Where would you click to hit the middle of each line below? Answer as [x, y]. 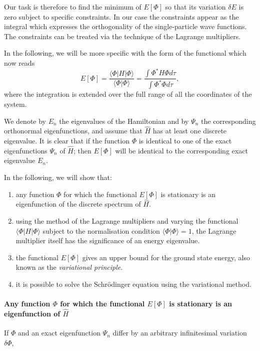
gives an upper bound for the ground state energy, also [166, 257]
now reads [19, 62]
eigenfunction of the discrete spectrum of [78, 204]
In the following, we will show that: [58, 177]
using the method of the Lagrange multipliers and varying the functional [127, 221]
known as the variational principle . [69, 267]
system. [15, 104]
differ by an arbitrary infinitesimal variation [180, 333]
